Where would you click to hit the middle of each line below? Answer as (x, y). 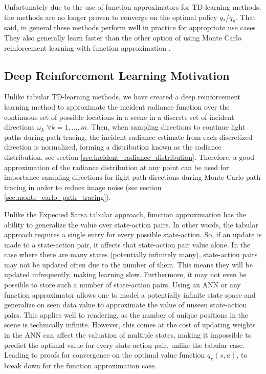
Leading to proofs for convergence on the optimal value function (105, 355)
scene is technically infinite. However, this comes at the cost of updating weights (130, 325)
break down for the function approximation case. (81, 366)
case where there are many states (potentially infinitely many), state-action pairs (131, 254)
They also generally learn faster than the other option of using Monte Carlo (123, 37)
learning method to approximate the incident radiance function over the (117, 106)
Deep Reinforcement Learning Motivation (117, 75)
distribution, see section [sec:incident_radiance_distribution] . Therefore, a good (129, 157)
